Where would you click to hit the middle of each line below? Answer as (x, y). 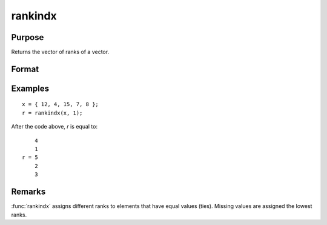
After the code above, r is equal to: (54, 127)
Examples (30, 88)
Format (25, 69)
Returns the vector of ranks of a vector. (60, 52)
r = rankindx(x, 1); (52, 113)
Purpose (28, 37)
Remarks (28, 192)
